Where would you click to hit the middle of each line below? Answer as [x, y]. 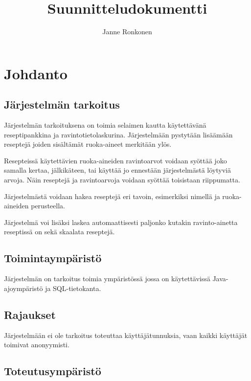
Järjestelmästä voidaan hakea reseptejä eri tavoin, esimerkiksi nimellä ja [112, 196]
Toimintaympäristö [53, 258]
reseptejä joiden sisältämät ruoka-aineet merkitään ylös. [88, 144]
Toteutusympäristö [53, 371]
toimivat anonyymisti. [37, 345]
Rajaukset [30, 314]
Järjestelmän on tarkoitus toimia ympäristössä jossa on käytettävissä [107, 279]
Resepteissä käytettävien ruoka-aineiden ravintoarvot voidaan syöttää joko [115, 160]
